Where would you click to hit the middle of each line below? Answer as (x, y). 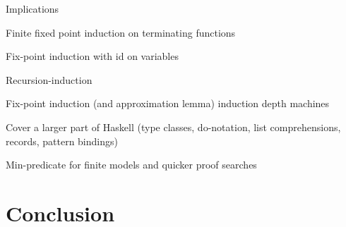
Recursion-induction (49, 79)
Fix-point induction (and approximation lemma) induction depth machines (168, 103)
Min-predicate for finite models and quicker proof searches (131, 165)
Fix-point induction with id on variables (92, 56)
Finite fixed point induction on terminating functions (121, 32)
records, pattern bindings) (62, 141)
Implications (32, 8)
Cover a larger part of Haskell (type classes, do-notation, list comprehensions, (173, 127)
